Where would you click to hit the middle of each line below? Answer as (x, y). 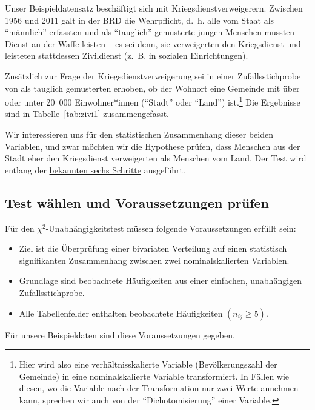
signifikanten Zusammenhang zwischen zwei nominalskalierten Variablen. (154, 260)
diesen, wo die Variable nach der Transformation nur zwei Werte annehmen (159, 388)
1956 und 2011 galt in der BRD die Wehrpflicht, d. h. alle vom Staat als (140, 20)
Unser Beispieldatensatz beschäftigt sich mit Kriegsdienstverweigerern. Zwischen (154, 8)
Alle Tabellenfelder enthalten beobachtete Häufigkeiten (121, 313)
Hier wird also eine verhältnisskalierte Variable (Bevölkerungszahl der (148, 364)
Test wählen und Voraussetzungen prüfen (137, 202)
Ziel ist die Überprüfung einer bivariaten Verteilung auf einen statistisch (153, 248)
